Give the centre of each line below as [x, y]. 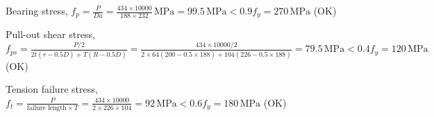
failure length [47, 108]
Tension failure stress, [52, 89]
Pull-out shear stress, [50, 34]
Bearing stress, [37, 10]
